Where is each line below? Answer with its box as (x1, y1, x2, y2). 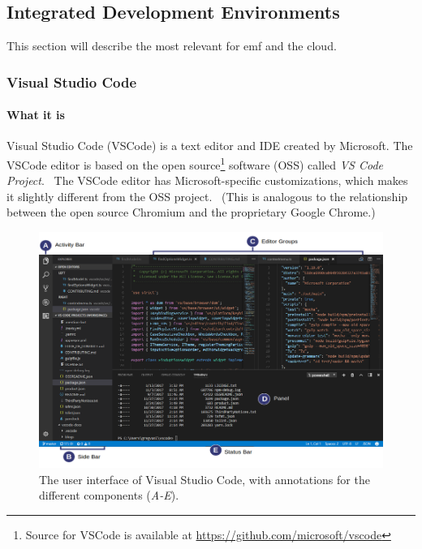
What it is (6, 106, 65, 123)
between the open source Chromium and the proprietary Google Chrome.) (6, 204, 376, 221)
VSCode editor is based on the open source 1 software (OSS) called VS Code (6, 154, 384, 173)
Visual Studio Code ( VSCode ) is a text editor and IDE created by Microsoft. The (6, 137, 413, 154)
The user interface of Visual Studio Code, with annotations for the (39, 470, 370, 487)
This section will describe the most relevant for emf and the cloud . (6, 37, 337, 54)
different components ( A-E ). (39, 487, 179, 504)
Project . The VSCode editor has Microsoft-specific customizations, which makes (6, 172, 408, 189)
